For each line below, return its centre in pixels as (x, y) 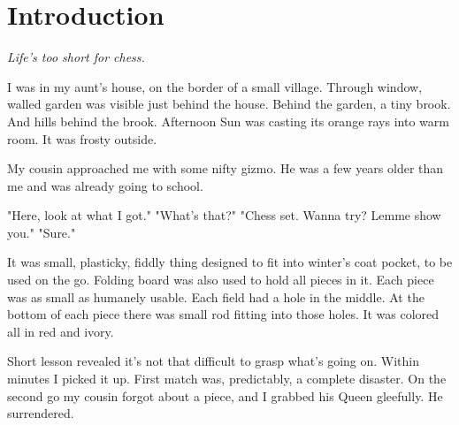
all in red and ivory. (61, 331)
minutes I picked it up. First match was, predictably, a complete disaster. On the (227, 379)
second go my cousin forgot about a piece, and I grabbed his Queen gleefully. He (225, 395)
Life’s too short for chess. (76, 57)
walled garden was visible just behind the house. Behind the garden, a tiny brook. (229, 104)
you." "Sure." (42, 232)
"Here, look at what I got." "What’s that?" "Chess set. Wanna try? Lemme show (224, 215)
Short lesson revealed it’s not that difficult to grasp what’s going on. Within (214, 361)
